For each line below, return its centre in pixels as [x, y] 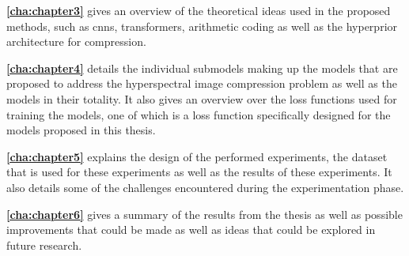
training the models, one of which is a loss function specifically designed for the [199, 114]
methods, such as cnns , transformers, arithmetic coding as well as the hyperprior [202, 26]
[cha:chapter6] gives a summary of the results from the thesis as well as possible [204, 214]
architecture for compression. [76, 41]
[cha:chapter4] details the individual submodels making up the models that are [202, 68]
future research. [44, 245]
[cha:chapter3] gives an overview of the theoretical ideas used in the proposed [199, 10]
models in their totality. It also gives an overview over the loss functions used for [202, 98]
